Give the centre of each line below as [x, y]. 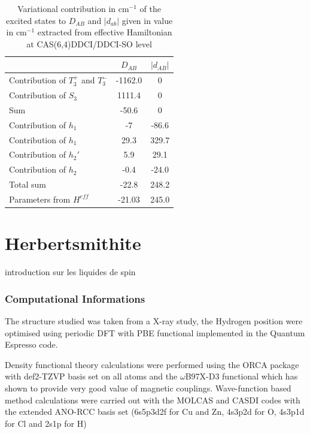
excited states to [36, 20]
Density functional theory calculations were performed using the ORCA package [152, 364]
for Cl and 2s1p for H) [46, 423]
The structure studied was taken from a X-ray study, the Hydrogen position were [154, 321]
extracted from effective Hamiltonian [105, 32]
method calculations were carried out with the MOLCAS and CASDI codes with [153, 400]
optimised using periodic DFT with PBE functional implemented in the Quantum [155, 332]
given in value [147, 20]
